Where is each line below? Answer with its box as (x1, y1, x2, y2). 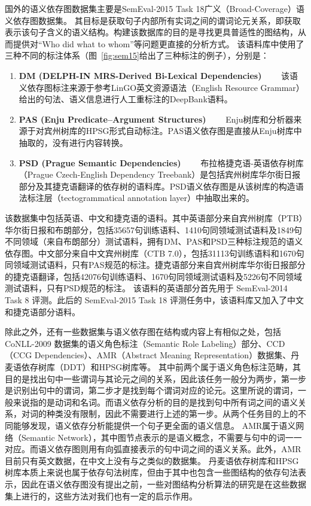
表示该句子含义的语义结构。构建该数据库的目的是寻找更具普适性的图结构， (5, 26, 298, 38)
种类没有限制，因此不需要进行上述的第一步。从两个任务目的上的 (46, 407, 298, 420)
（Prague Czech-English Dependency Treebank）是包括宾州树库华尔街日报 (19, 168, 301, 181)
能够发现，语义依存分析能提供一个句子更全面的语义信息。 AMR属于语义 (13, 419, 296, 431)
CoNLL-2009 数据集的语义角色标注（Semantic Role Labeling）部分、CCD (5, 337, 285, 349)
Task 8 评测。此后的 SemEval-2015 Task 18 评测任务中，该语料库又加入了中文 (5, 294, 304, 306)
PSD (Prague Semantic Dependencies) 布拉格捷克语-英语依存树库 (19, 156, 304, 169)
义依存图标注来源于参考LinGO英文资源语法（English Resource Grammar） (19, 81, 304, 93)
